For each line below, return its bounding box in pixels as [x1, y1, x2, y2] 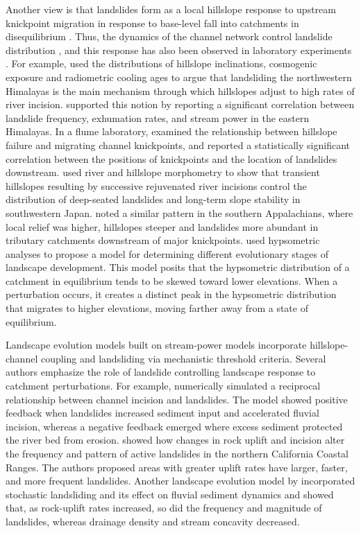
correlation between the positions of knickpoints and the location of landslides [6, 151, 337, 166]
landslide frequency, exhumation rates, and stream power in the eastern [6, 110, 310, 125]
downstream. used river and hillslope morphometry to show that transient [6, 165, 320, 180]
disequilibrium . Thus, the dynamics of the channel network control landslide [6, 29, 333, 44]
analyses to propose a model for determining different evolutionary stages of [6, 246, 328, 261]
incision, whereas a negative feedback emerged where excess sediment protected [6, 419, 343, 433]
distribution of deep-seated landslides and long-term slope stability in [6, 192, 301, 207]
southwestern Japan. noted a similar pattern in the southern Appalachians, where [6, 205, 353, 220]
